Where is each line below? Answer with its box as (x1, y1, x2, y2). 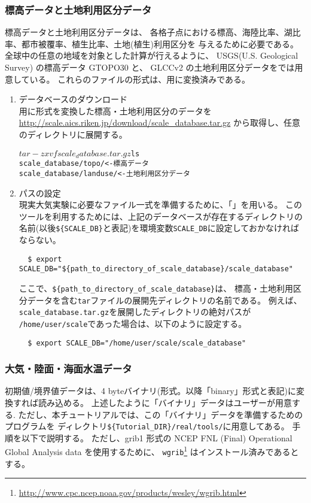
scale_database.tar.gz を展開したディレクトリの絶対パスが (19, 305, 251, 318)
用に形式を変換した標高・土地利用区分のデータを (19, 104, 212, 117)
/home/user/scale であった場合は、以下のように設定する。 (19, 317, 247, 329)
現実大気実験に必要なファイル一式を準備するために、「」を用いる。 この (19, 198, 303, 211)
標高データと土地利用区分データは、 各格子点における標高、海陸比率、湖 (5, 26, 292, 38)
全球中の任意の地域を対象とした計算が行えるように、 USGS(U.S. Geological (5, 49, 298, 62)
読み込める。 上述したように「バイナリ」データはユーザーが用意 (38, 396, 292, 408)
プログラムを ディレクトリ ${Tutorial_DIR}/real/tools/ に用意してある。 (5, 420, 289, 432)
